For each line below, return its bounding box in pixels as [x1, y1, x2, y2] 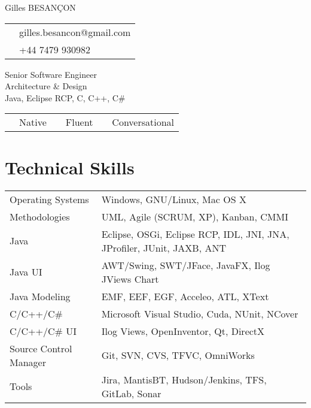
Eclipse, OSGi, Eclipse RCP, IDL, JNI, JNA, [101, 226, 289, 241]
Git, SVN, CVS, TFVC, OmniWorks [101, 348, 255, 362]
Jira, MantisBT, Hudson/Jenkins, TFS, [101, 372, 267, 386]
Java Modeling [10, 289, 71, 303]
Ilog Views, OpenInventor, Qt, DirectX [101, 324, 265, 338]
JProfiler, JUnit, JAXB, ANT [101, 240, 227, 255]
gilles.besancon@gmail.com [19, 25, 131, 39]
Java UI [10, 265, 42, 279]
